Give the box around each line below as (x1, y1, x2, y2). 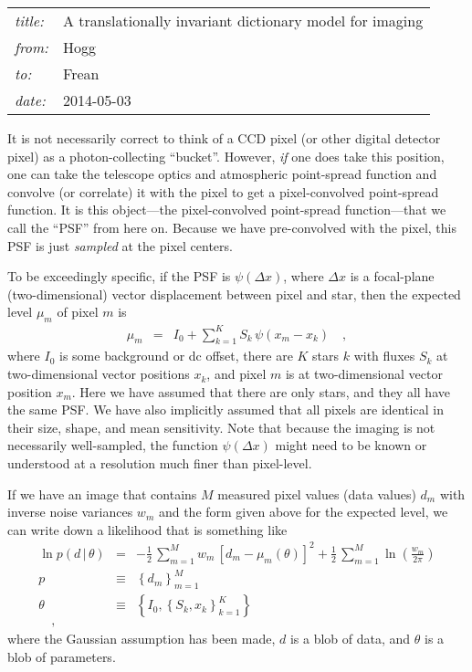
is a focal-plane (350, 267, 435, 286)
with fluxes (353, 346, 415, 365)
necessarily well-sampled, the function (7, 436, 218, 455)
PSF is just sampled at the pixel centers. (7, 236, 233, 255)
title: (15, 10, 44, 31)
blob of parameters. (7, 646, 116, 666)
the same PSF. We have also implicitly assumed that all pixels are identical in (7, 400, 444, 419)
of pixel (57, 302, 99, 321)
